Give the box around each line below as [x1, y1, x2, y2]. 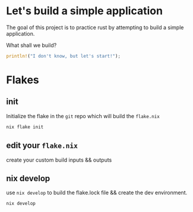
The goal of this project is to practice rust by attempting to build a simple [6, 24, 184, 31]
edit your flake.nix [6, 141, 78, 151]
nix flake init [6, 124, 44, 130]
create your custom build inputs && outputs [6, 156, 112, 163]
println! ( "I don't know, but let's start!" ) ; [6, 53, 121, 59]
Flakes [6, 73, 40, 87]
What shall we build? [6, 42, 57, 49]
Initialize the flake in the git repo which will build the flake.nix [6, 112, 160, 119]
